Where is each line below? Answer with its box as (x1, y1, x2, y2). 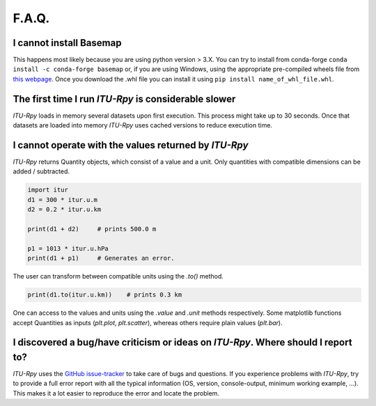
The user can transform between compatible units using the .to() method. (13, 272, 224, 281)
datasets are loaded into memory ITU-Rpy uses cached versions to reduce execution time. (13, 121, 273, 130)
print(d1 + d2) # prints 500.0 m (27, 225, 157, 233)
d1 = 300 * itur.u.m (27, 196, 97, 203)
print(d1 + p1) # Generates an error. (27, 254, 175, 263)
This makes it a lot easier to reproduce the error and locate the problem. (13, 389, 219, 397)
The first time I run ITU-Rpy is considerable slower (13, 93, 236, 104)
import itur (27, 186, 69, 194)
